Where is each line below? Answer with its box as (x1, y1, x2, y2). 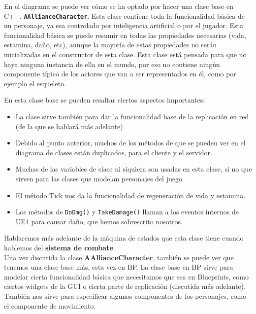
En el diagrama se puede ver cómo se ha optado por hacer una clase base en (4, 1, 234, 11)
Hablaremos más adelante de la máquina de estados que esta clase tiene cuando (4, 233, 244, 243)
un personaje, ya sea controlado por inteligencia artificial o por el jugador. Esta (4, 20, 244, 31)
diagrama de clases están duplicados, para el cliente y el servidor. (15, 147, 212, 157)
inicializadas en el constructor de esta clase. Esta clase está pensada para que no (4, 49, 247, 60)
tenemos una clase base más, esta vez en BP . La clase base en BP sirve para (4, 262, 233, 272)
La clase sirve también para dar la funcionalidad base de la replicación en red (15, 111, 249, 121)
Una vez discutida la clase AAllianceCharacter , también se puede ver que (4, 252, 234, 262)
